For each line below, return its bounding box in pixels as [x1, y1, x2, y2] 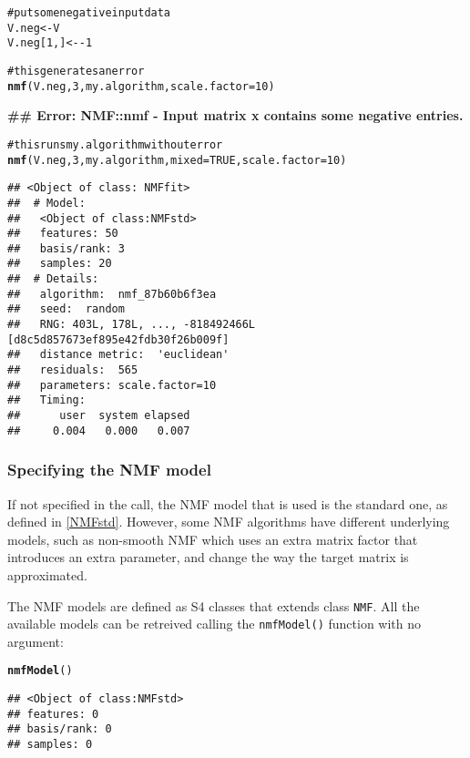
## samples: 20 [7, 257, 112, 271]
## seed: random [7, 302, 125, 316]
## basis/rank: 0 [7, 722, 112, 736]
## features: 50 [7, 227, 118, 241]
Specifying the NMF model [7, 458, 211, 481]
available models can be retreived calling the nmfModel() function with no [7, 614, 422, 633]
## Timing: [7, 394, 86, 407]
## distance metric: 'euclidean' [7, 348, 230, 362]
